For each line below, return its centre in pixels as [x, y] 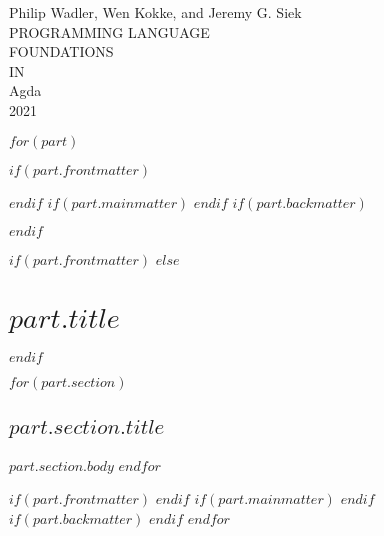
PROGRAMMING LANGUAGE [109, 31]
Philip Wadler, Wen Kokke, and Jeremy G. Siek [155, 12]
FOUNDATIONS [61, 51]
